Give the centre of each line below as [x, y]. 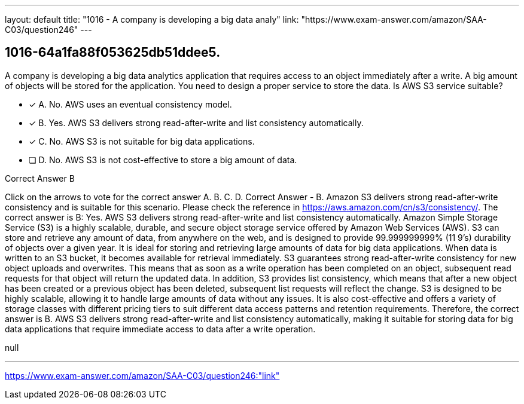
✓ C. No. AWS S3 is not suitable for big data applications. [142, 141]
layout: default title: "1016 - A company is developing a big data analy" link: [152, 19]
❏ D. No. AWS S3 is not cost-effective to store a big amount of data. [163, 160]
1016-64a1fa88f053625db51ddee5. [113, 53]
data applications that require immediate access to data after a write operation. [160, 329]
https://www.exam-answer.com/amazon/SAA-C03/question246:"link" [142, 375]
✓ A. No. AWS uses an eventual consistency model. [130, 104]
